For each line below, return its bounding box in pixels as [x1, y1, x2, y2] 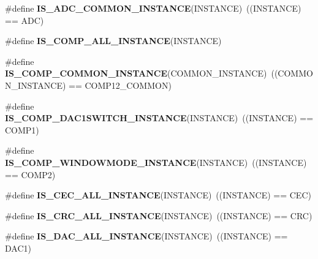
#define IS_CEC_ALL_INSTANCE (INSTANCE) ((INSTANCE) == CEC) [5, 189, 311, 201]
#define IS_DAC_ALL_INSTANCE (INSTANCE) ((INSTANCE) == [5, 230, 288, 242]
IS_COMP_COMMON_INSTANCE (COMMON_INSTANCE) [5, 67, 267, 80]
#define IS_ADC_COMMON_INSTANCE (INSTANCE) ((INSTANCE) [5, 2, 301, 14]
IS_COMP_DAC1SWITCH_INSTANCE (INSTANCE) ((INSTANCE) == [5, 111, 314, 124]
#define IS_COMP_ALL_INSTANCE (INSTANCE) [5, 34, 222, 47]
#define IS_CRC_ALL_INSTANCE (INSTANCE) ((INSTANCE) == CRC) [5, 209, 312, 222]
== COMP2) [5, 168, 56, 181]
